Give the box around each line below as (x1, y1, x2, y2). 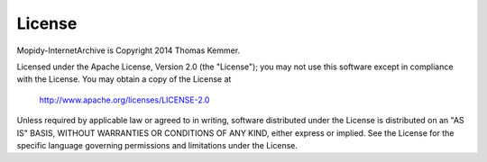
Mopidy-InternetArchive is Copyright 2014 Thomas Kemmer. (16, 45, 241, 56)
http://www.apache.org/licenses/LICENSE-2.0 (39, 94, 210, 105)
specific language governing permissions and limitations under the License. (16, 139, 298, 150)
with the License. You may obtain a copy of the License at (16, 74, 232, 85)
